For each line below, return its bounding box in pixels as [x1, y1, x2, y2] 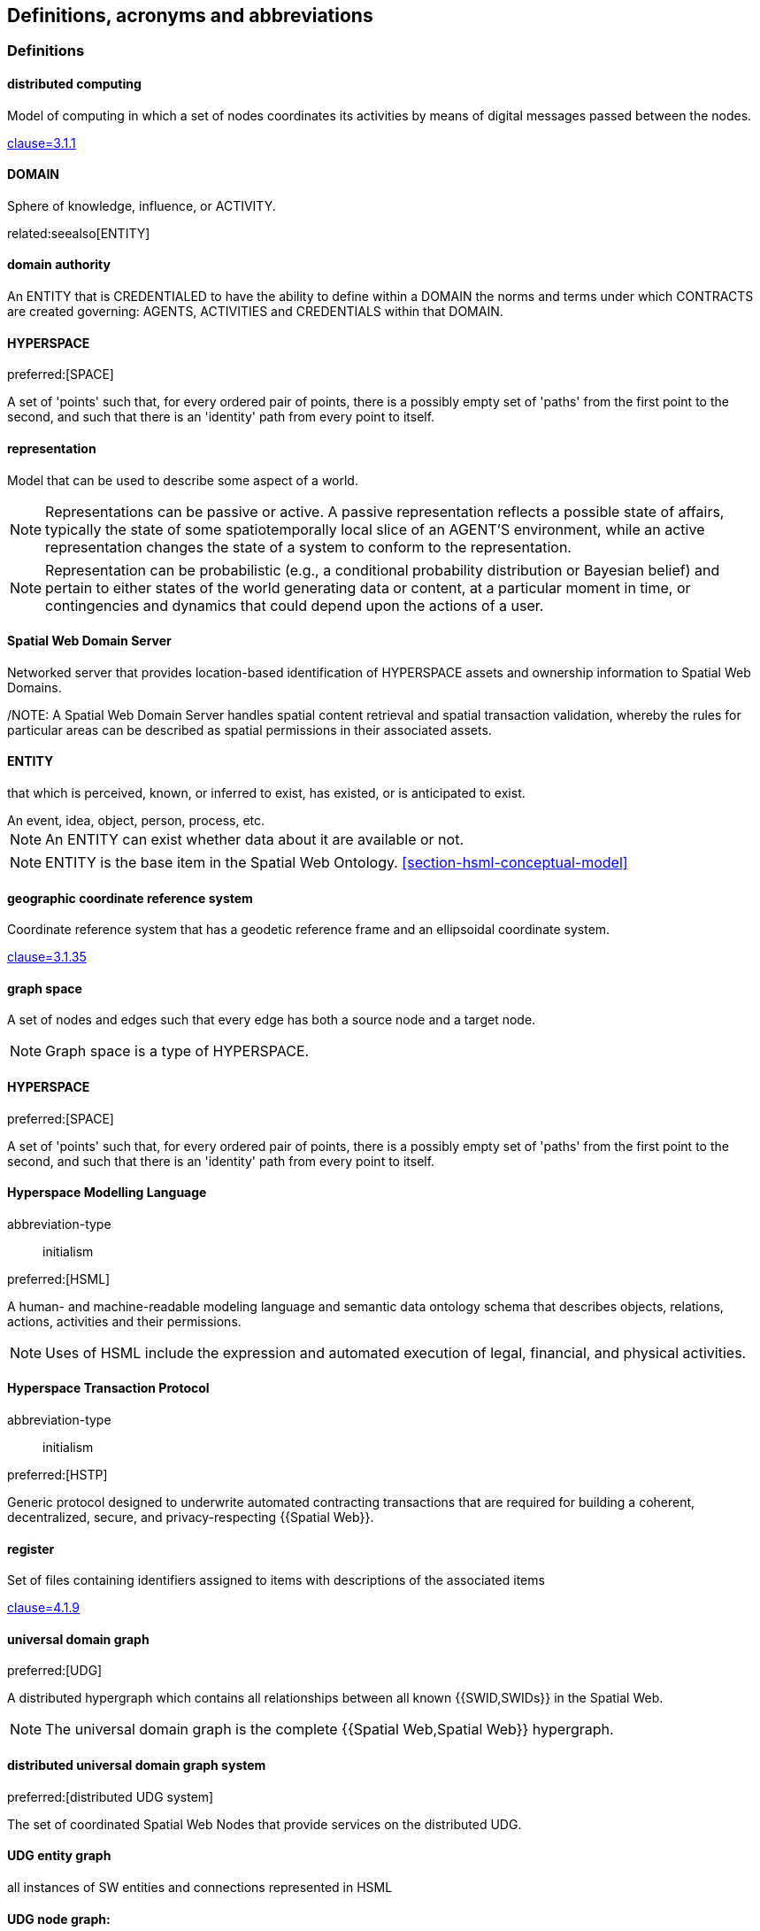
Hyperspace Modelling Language [7, 1185, 207, 1201]
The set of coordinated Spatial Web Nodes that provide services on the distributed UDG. [7, 1816, 522, 1832]
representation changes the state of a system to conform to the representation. [45, 537, 572, 556]
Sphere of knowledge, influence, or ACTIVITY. [7, 197, 276, 213]
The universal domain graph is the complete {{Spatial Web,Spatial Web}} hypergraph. [45, 1720, 614, 1739]
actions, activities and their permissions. [7, 1313, 242, 1329]
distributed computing [7, 76, 142, 92]
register [7, 1541, 55, 1556]
